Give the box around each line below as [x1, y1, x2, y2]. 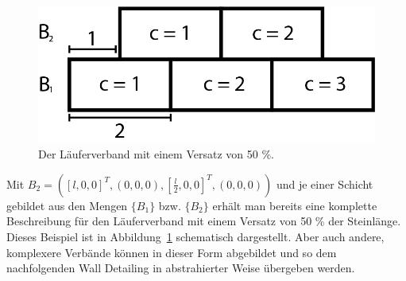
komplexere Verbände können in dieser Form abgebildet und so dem [6, 244, 337, 260]
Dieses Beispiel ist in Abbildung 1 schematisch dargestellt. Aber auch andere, [6, 228, 385, 244]
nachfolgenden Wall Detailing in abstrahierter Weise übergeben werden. [6, 260, 355, 276]
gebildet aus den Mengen [6, 197, 128, 213]
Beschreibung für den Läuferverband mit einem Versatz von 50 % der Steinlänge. [6, 213, 401, 229]
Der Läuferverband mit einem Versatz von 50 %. [38, 146, 274, 162]
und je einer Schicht [276, 175, 373, 192]
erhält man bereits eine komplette [212, 197, 377, 213]
